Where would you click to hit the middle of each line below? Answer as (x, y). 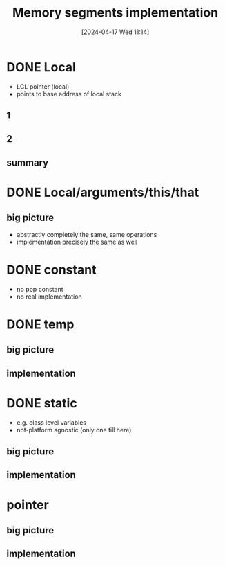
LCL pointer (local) (43, 86)
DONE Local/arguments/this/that (103, 193)
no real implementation (49, 297)
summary (28, 162)
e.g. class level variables (51, 422)
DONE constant (51, 270)
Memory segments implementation (115, 13)
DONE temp (40, 324)
